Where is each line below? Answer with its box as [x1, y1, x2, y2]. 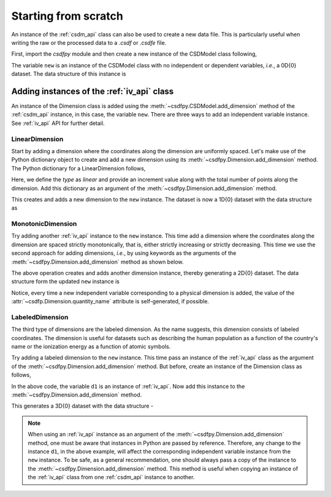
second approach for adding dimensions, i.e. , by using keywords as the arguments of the [11, 249, 237, 257]
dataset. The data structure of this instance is [11, 70, 126, 78]
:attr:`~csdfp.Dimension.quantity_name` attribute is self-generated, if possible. [11, 298, 210, 305]
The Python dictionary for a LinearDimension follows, [11, 164, 146, 172]
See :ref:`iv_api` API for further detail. [11, 120, 105, 127]
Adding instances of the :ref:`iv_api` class [11, 86, 174, 96]
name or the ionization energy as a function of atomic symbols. [11, 343, 171, 351]
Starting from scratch [11, 9, 124, 23]
